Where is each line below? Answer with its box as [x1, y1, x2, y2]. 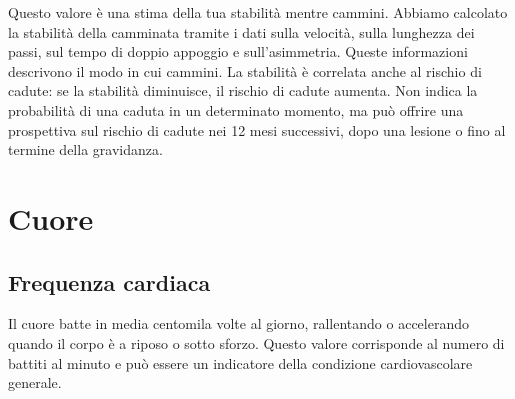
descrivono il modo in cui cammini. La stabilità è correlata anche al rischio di [8, 60, 482, 81]
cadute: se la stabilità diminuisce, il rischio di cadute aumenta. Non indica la [8, 80, 478, 101]
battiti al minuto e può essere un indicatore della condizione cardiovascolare [8, 352, 473, 373]
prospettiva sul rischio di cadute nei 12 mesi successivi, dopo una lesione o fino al [8, 119, 506, 140]
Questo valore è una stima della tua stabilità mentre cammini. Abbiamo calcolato [8, 2, 508, 22]
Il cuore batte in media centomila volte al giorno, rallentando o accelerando [8, 313, 469, 334]
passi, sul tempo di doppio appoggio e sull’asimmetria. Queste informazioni [8, 41, 468, 62]
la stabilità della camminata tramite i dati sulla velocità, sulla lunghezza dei [8, 21, 475, 42]
